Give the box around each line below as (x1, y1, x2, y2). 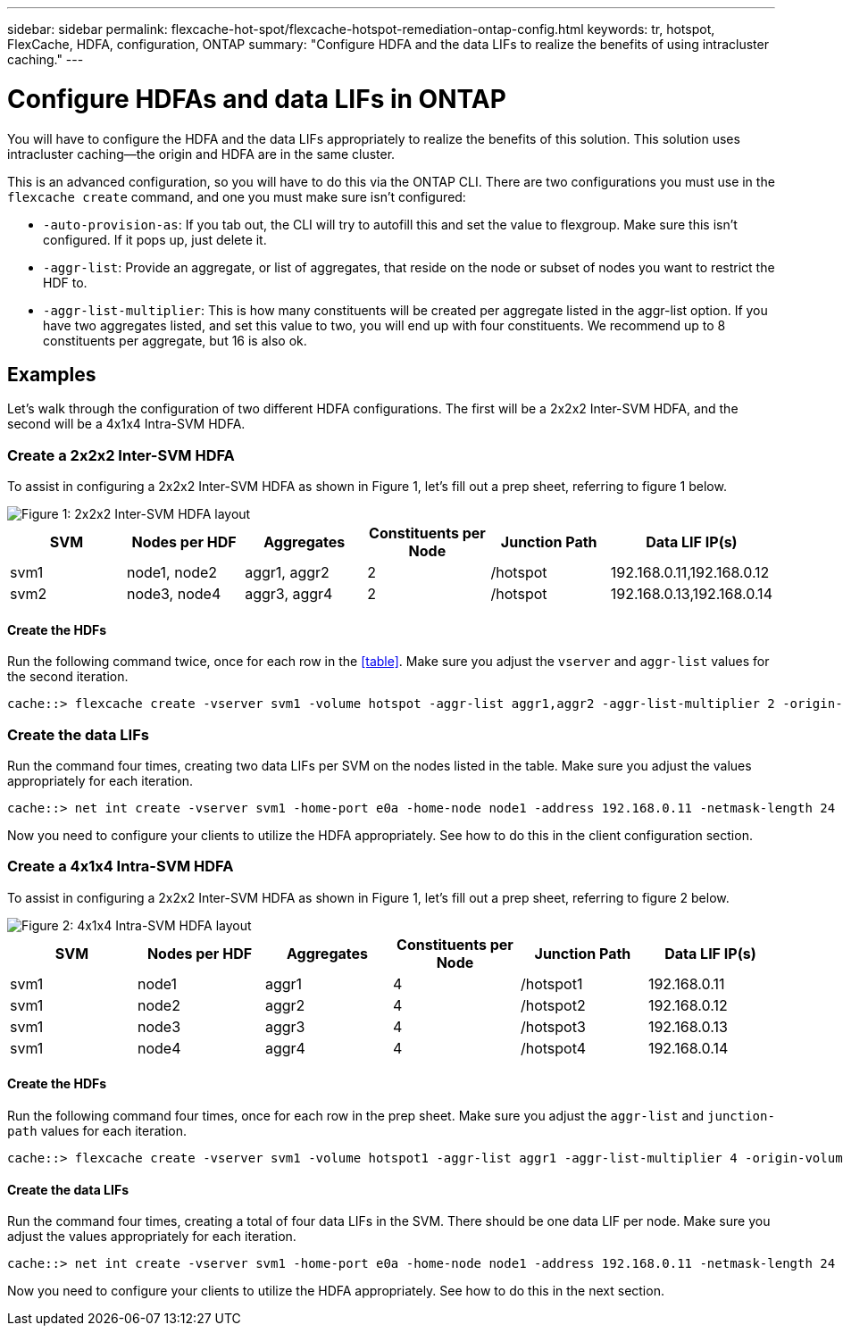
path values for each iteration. (7, 1123, 188, 1139)
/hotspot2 (520, 996, 586, 1014)
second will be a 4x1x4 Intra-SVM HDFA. (7, 416, 246, 432)
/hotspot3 (520, 1017, 586, 1036)
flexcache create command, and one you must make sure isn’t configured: (7, 188, 466, 204)
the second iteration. (7, 669, 129, 685)
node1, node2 (126, 563, 218, 582)
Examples (7, 362, 96, 386)
